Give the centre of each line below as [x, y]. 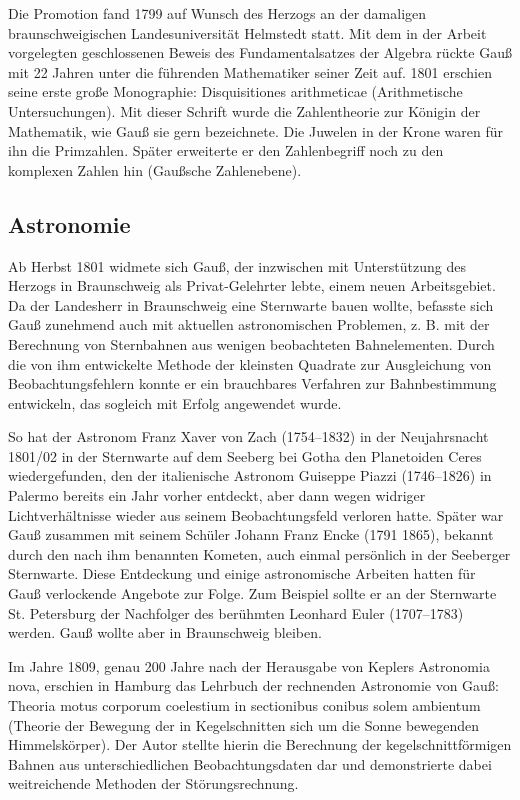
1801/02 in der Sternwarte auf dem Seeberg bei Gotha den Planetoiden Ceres [245, 455]
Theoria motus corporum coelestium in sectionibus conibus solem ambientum [244, 705]
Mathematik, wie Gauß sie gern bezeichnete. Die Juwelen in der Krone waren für [256, 130]
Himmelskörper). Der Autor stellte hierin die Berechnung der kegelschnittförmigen [260, 744]
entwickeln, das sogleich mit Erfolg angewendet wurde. [175, 402]
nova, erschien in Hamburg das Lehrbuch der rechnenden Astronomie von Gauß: [253, 685]
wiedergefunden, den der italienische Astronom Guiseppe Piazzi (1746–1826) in [250, 475]
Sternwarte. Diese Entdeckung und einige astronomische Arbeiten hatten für [242, 573]
